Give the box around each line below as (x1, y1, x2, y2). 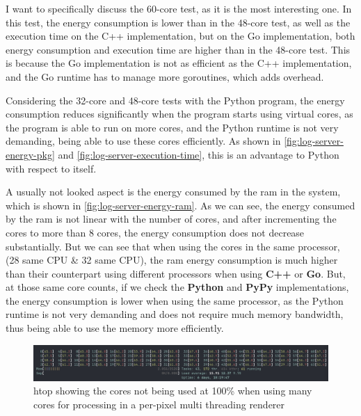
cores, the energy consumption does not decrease (97, 225, 305, 239)
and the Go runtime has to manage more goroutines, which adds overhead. (6, 69, 324, 83)
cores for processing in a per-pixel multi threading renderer (33, 397, 285, 412)
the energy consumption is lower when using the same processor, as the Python (6, 293, 344, 307)
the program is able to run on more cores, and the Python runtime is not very (6, 120, 339, 134)
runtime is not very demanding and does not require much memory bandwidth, (6, 307, 344, 321)
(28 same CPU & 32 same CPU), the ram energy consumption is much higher (6, 253, 338, 267)
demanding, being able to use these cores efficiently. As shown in (6, 134, 281, 148)
